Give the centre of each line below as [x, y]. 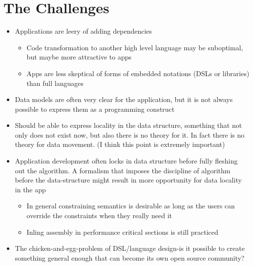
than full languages [55, 83]
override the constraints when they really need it [99, 215]
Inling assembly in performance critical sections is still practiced [122, 232]
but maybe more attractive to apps [79, 57]
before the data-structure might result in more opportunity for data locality [128, 180]
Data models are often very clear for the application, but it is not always [124, 99]
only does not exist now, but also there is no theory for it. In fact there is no [130, 134]
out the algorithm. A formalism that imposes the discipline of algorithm [123, 170]
